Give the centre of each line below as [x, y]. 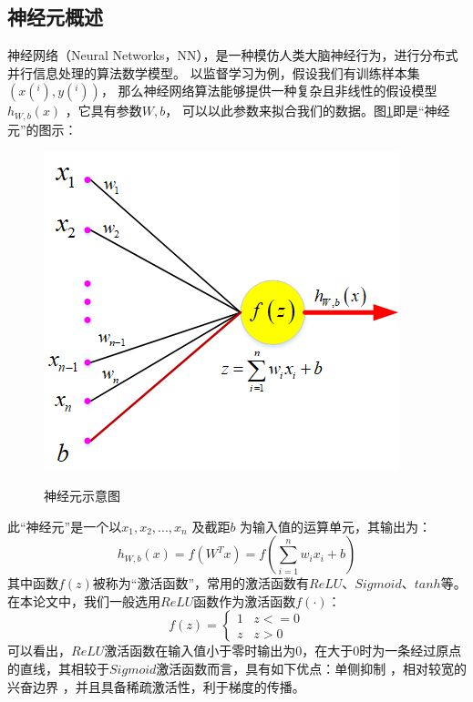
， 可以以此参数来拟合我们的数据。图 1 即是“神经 [308, 111]
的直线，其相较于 [58, 668]
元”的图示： [42, 129]
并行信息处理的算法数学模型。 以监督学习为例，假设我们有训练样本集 [214, 72]
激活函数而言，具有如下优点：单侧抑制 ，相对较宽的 [312, 668]
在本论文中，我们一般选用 [84, 600]
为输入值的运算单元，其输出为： [336, 526]
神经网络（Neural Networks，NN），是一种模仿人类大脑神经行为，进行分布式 [233, 55]
